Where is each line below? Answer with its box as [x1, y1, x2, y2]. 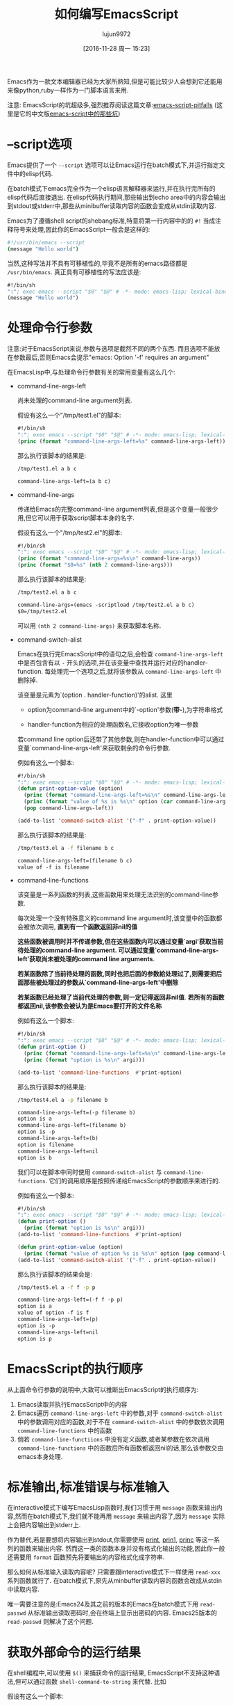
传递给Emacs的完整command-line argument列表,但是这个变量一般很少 [17, 505, 218, 513]
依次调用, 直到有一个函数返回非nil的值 [29, 923, 138, 931]
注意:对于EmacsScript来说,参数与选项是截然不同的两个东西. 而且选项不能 [7, 345, 214, 353]
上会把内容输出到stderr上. [7, 1521, 81, 1529]
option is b [17, 1154, 52, 1161]
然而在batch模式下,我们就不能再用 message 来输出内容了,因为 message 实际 [15, 1512, 225, 1521]
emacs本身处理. [17, 1452, 63, 1460]
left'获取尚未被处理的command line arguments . [17, 955, 155, 963]
